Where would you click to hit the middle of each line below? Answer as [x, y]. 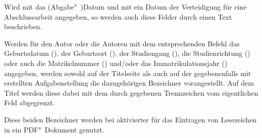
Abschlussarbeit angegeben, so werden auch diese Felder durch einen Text [118, 16]
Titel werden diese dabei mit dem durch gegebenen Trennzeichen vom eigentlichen [131, 92]
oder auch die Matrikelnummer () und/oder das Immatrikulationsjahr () [116, 63]
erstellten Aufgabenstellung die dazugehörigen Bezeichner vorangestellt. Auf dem [129, 83]
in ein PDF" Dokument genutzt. [54, 129]
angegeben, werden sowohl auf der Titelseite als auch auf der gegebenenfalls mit [128, 73]
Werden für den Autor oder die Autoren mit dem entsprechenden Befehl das [122, 43]
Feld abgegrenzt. [30, 102]
